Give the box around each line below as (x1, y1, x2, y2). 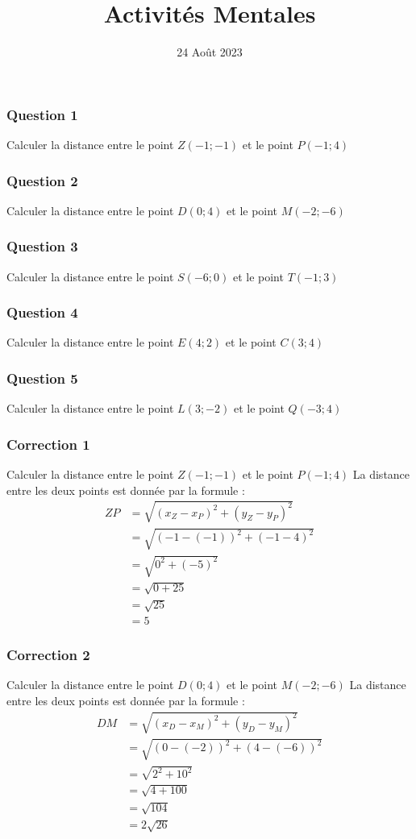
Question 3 (6, 236, 78, 256)
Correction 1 (6, 434, 90, 454)
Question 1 (6, 104, 78, 124)
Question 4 (6, 302, 78, 322)
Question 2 (6, 170, 78, 190)
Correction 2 (6, 645, 90, 665)
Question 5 (6, 368, 78, 388)
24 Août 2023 (177, 44, 243, 60)
